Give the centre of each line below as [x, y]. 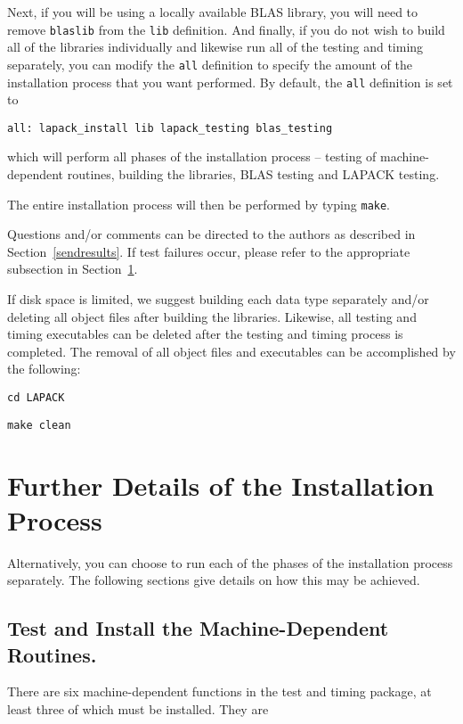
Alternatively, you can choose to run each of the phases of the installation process [230, 562]
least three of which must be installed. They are [138, 709]
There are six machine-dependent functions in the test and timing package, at [219, 691]
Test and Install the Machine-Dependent [198, 628]
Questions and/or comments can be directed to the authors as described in [211, 234]
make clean [39, 425]
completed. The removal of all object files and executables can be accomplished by [231, 351]
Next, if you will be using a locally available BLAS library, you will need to [213, 12]
